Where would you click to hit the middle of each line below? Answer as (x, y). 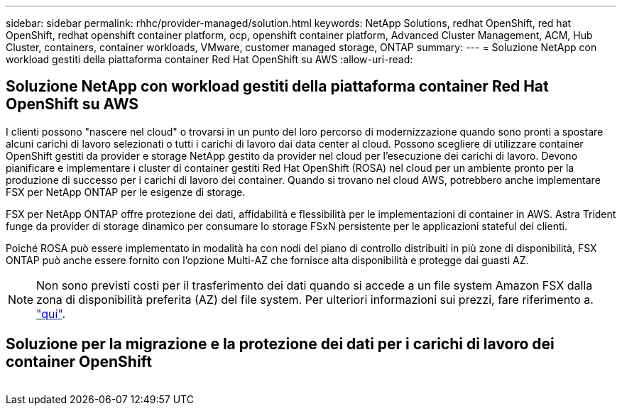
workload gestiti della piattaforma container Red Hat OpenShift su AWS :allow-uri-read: (209, 59)
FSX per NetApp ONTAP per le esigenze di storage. (126, 192)
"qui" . (51, 313)
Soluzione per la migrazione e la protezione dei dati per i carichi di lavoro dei (280, 344)
